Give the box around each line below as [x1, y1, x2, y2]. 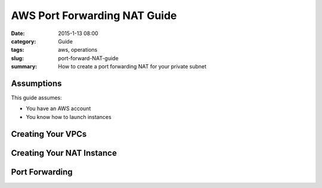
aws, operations [58, 46, 98, 54]
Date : [11, 30, 25, 37]
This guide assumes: [11, 94, 62, 101]
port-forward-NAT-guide [58, 54, 119, 62]
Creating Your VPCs [11, 129, 87, 139]
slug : [11, 54, 24, 62]
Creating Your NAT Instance [11, 148, 117, 158]
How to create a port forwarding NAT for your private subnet [58, 63, 207, 70]
